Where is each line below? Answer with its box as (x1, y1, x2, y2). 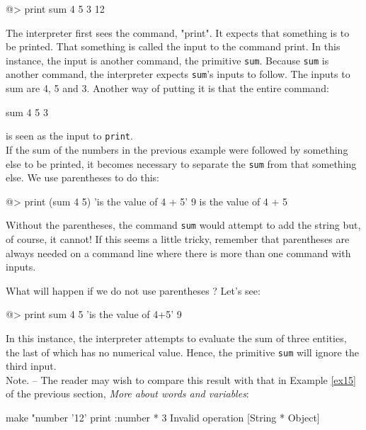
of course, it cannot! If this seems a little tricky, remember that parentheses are (6, 232, 350, 247)
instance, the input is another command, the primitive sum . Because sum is (6, 52, 329, 67)
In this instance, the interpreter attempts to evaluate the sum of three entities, (6, 331, 347, 345)
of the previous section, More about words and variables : (6, 386, 249, 401)
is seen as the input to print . (6, 128, 133, 143)
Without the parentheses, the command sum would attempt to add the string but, (6, 217, 361, 232)
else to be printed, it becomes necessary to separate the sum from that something (6, 156, 357, 171)
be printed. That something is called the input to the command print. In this (6, 39, 341, 54)
